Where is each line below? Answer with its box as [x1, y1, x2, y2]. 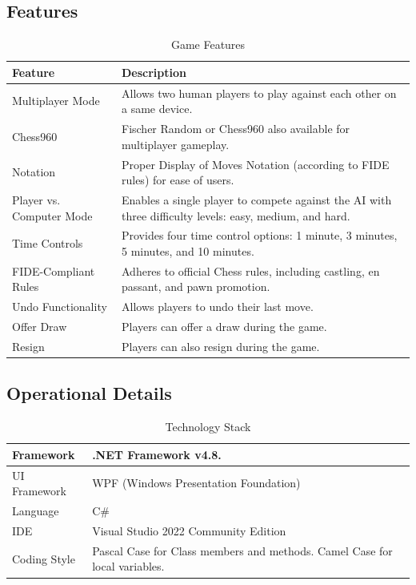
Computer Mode [12, 207, 93, 224]
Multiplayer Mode [12, 92, 100, 109]
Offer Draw [12, 318, 67, 335]
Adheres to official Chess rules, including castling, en [121, 262, 380, 279]
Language [12, 502, 59, 519]
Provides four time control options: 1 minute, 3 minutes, [121, 227, 398, 244]
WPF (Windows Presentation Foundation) [92, 474, 301, 491]
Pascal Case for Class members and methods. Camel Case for [92, 542, 393, 559]
